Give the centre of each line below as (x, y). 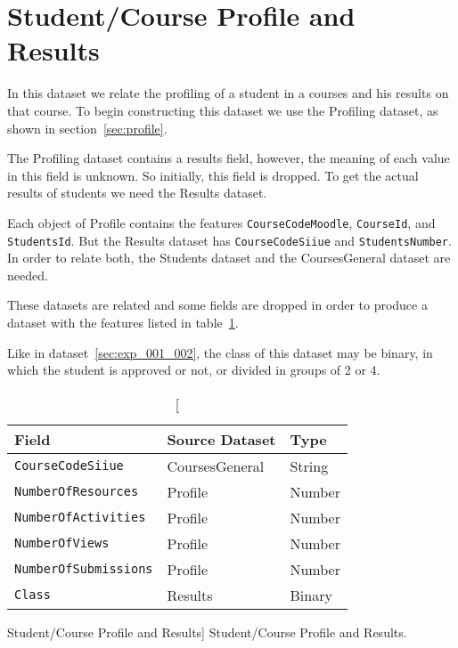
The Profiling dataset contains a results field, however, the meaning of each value (229, 158)
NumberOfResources (77, 492)
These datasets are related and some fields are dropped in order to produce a (217, 305)
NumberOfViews (62, 543)
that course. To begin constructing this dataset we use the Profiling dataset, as (223, 110)
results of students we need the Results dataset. (137, 193)
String (309, 466)
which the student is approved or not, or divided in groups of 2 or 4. (194, 370)
